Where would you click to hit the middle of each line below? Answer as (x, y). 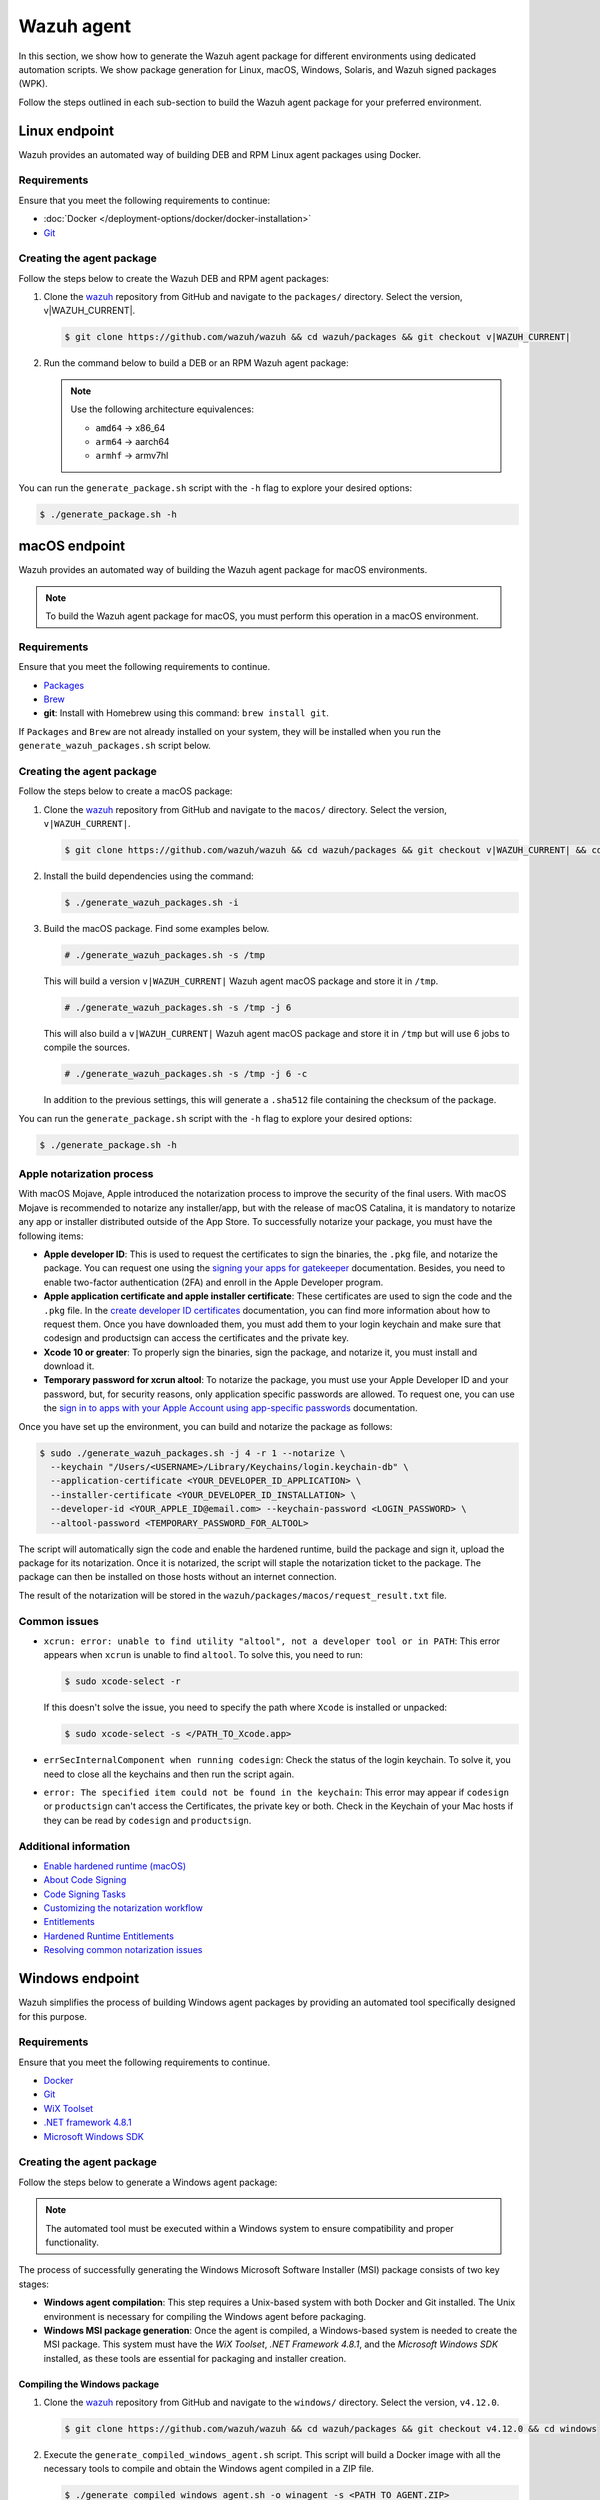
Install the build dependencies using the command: (148, 876)
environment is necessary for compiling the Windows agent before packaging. (205, 2316)
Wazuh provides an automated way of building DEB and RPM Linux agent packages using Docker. (220, 154)
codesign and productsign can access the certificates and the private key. (196, 1338)
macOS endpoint (72, 546)
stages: (34, 2284)
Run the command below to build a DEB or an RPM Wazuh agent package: (196, 363)
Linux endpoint (66, 130)
